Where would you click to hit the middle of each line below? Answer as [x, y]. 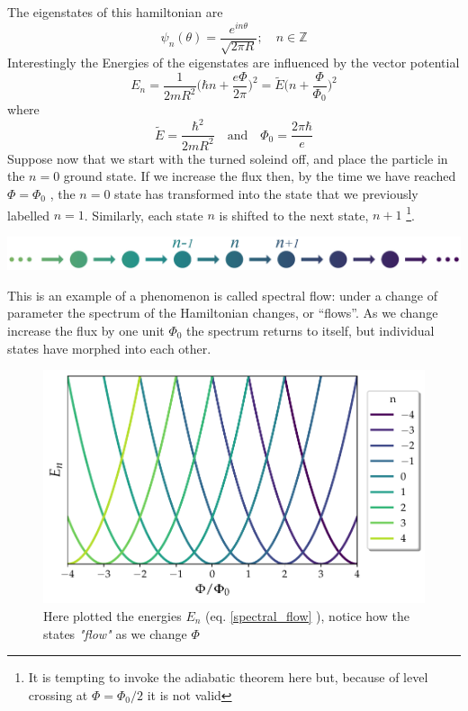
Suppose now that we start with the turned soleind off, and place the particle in [228, 158]
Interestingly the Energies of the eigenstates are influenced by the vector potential [234, 63]
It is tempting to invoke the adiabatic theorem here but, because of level [228, 677]
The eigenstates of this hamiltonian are [115, 12]
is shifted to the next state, [294, 215]
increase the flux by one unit [86, 330]
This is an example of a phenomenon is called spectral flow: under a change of [222, 295]
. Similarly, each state [144, 215]
